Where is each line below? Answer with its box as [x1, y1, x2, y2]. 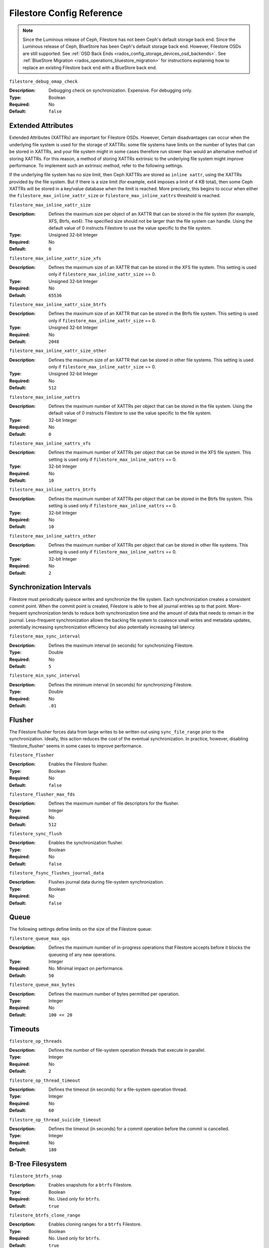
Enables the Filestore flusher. [48, 761, 108, 767]
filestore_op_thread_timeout [9, 1077, 81, 1083]
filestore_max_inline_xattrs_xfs [9, 440, 91, 446]
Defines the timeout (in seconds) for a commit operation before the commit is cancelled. [48, 1126, 230, 1132]
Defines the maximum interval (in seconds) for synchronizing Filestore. [48, 642, 194, 648]
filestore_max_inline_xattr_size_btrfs [9, 302, 107, 307]
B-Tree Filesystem [9, 1160, 67, 1168]
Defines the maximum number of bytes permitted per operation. [48, 991, 180, 997]
